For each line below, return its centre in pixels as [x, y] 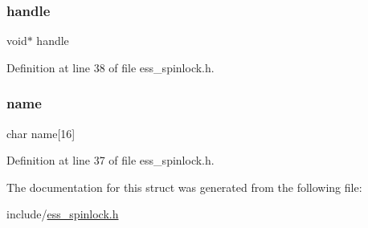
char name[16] [41, 133]
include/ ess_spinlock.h [63, 214]
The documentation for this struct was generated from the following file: [184, 187]
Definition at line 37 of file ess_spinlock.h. [110, 160]
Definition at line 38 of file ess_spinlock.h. [110, 67]
